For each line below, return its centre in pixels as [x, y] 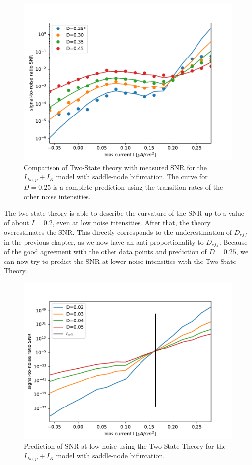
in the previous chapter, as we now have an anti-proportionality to [104, 242]
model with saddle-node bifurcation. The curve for [132, 177]
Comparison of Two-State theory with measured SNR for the [115, 167]
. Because [233, 242]
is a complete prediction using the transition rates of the [138, 187]
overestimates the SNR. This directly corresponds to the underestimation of [118, 232]
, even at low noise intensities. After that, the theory [131, 222]
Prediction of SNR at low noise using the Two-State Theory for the [125, 446]
